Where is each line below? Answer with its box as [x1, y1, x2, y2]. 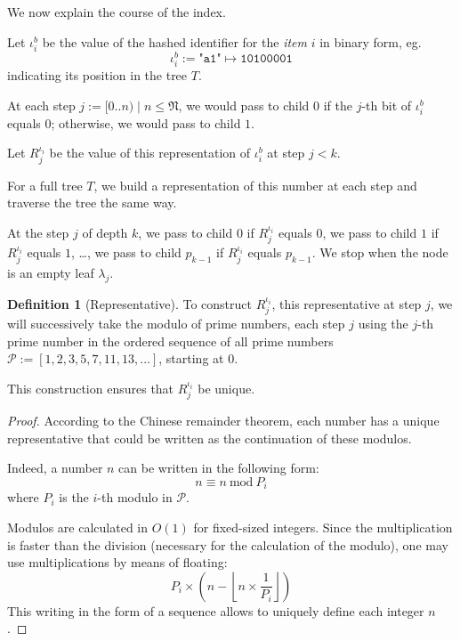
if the [323, 95, 352, 114]
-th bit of [361, 95, 412, 114]
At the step [7, 223, 69, 241]
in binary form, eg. [319, 32, 422, 51]
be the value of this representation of [49, 143, 250, 162]
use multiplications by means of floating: [7, 553, 228, 572]
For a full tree [7, 175, 83, 194]
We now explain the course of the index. [7, 3, 226, 20]
